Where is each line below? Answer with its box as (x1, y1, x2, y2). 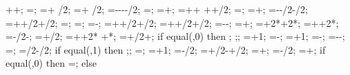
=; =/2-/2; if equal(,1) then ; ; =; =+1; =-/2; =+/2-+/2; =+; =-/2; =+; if (6, 42, 326, 56)
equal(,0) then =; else (6, 56, 97, 70)
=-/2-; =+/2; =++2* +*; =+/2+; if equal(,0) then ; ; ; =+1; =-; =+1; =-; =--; (6, 29, 345, 43)
